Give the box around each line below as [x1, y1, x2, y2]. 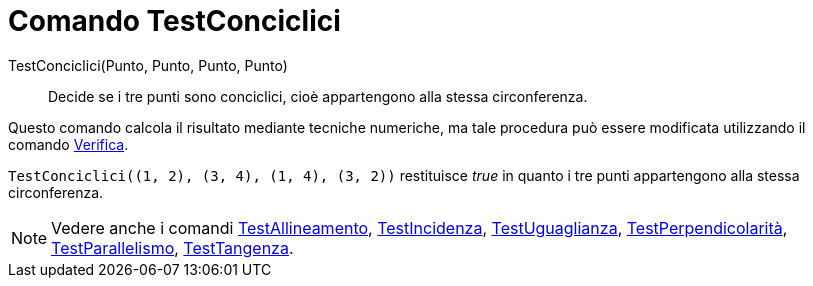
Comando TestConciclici [8, 4, 341, 38]
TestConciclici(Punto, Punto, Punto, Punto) [8, 56, 288, 74]
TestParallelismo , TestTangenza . [51, 237, 294, 258]
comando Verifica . [8, 135, 129, 153]
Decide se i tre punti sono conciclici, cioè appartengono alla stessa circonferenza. [48, 87, 588, 105]
